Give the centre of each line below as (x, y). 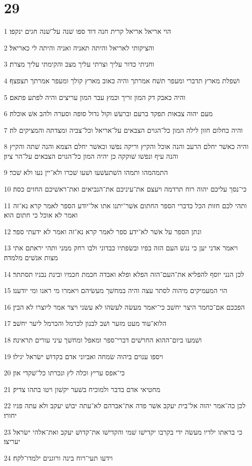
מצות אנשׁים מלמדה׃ (31, 258)
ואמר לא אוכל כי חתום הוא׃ (41, 215)
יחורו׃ (10, 415)
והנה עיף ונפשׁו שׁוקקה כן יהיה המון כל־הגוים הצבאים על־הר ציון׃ (91, 156)
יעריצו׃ (12, 441)
